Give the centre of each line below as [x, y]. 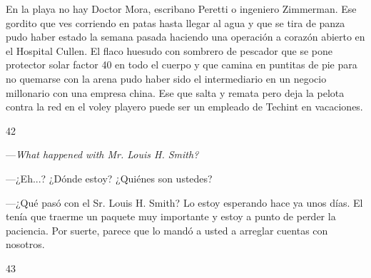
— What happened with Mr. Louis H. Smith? [102, 154]
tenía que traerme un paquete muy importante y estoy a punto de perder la [171, 216]
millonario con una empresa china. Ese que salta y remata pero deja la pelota [175, 92]
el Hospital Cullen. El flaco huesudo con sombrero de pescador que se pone [169, 50]
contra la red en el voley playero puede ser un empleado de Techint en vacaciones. [184, 107]
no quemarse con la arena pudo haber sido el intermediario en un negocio [166, 78]
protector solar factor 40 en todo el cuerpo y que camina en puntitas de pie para [182, 65]
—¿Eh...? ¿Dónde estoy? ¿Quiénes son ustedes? [109, 178]
